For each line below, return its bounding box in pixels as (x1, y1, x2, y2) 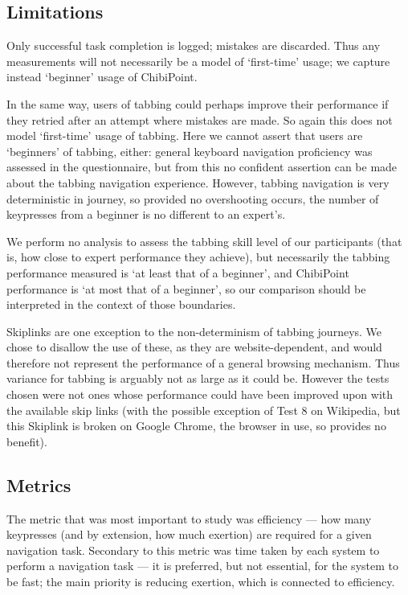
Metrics (6, 472, 71, 497)
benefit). (6, 433, 47, 449)
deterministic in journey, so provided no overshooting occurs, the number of (6, 190, 379, 207)
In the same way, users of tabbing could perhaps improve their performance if (6, 95, 389, 112)
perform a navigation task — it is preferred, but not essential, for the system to (6, 557, 398, 574)
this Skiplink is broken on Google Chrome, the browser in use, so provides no (6, 417, 386, 434)
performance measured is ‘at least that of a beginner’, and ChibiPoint (6, 264, 349, 281)
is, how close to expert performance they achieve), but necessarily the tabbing (6, 248, 390, 265)
